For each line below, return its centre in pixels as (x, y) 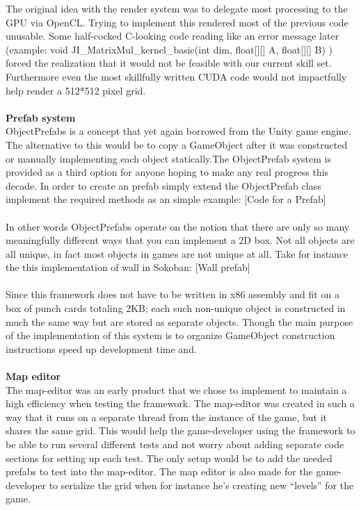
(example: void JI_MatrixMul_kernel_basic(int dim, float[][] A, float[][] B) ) (169, 49)
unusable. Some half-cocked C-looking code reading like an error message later (173, 36)
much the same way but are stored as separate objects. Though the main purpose (179, 321)
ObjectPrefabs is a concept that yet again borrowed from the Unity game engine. (178, 131)
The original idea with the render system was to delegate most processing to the (177, 8)
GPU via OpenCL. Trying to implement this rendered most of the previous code (177, 22)
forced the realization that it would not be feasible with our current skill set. (169, 63)
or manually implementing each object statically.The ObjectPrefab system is (169, 158)
